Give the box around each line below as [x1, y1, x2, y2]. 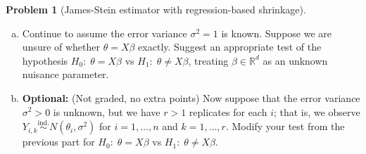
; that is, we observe [273, 104, 360, 119]
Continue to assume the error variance [22, 25, 187, 40]
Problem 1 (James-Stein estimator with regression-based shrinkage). [6, 2, 306, 16]
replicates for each [189, 104, 267, 119]
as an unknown [263, 53, 328, 68]
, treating [188, 53, 229, 68]
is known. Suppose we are [221, 25, 332, 40]
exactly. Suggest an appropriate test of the [138, 39, 322, 54]
